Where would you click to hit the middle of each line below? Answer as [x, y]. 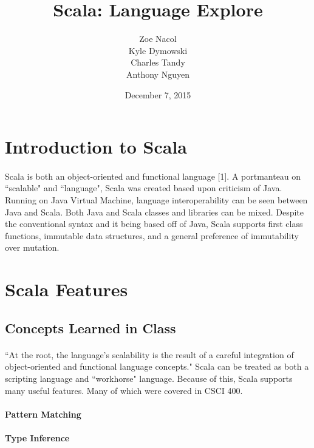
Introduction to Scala [96, 147]
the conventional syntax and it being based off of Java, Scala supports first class [154, 224]
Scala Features [67, 289]
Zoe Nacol [158, 39]
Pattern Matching [43, 414]
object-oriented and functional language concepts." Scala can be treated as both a [157, 366]
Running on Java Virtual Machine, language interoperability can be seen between [156, 200]
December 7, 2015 [158, 94]
